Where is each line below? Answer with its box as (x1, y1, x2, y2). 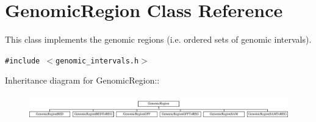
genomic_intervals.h (56, 56, 139, 65)
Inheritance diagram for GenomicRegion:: (5, 74, 160, 87)
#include (5, 56, 40, 65)
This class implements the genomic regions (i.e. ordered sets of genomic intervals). (5, 33, 312, 46)
